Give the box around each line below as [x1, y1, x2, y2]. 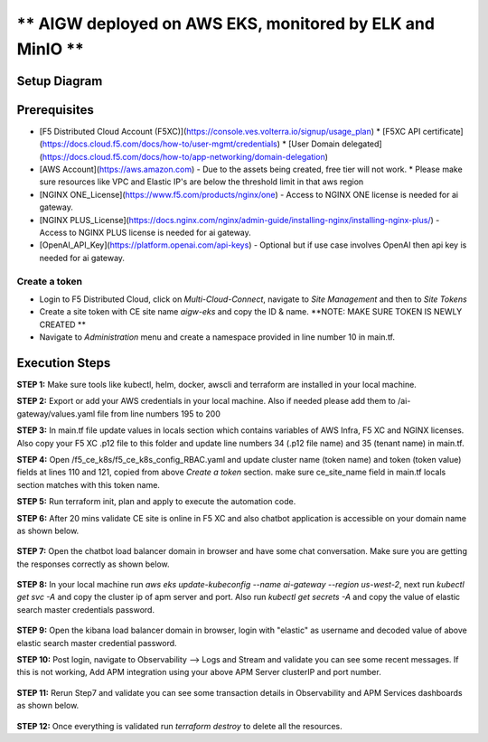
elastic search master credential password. [16, 637, 177, 648]
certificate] [422, 126, 465, 136]
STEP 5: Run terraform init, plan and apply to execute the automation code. [16, 496, 296, 507]
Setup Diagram [16, 73, 103, 89]
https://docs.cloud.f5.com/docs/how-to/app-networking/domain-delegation [42, 151, 325, 162]
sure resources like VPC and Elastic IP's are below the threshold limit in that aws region [39, 176, 364, 187]
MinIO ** [16, 39, 85, 59]
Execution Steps [16, 355, 111, 371]
